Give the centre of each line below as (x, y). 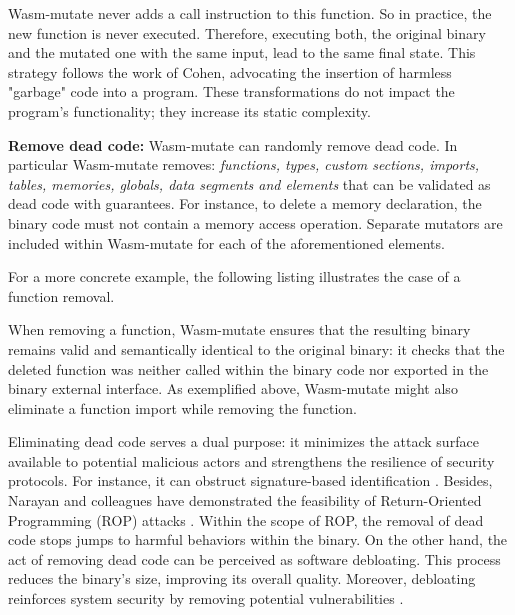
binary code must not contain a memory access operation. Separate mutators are (255, 222)
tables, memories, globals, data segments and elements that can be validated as (249, 183)
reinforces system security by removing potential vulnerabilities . (206, 598)
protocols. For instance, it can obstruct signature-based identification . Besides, (250, 480)
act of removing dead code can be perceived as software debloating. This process (254, 558)
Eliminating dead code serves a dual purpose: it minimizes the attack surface (243, 441)
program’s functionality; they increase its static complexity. (189, 110)
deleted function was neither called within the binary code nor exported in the (248, 368)
